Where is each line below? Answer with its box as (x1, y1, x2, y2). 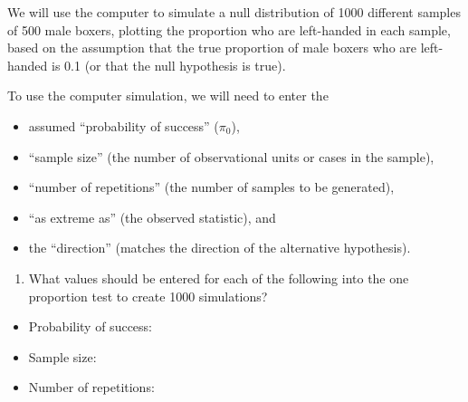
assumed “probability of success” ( (28, 116, 219, 135)
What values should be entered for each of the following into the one (28, 268, 409, 287)
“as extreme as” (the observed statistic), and (28, 207, 276, 226)
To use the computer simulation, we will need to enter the (7, 86, 329, 105)
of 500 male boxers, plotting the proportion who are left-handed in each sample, (7, 20, 451, 39)
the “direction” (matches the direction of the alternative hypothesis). (28, 238, 411, 257)
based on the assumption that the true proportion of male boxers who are (7, 38, 417, 57)
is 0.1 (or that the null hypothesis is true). (52, 55, 286, 74)
